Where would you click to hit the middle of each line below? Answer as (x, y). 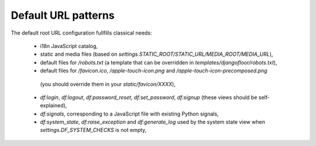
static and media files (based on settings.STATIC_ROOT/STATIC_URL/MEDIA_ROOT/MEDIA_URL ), (157, 54)
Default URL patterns (63, 15)
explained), (54, 106)
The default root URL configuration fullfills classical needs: (81, 33)
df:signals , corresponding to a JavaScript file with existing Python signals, (129, 114)
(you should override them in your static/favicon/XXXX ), (108, 84)
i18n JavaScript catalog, (69, 46)
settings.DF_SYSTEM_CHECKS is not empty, (93, 130)
